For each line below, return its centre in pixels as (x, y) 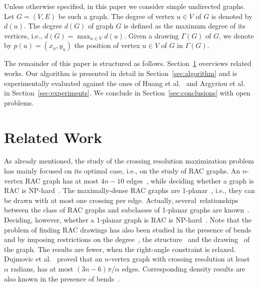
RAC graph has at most (62, 180)
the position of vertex (107, 45)
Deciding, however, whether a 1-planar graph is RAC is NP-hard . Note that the (128, 220)
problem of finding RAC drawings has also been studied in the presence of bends (128, 229)
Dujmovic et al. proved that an (53, 259)
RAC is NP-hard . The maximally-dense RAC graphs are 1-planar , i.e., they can (129, 190)
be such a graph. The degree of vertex (116, 16)
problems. (19, 102)
